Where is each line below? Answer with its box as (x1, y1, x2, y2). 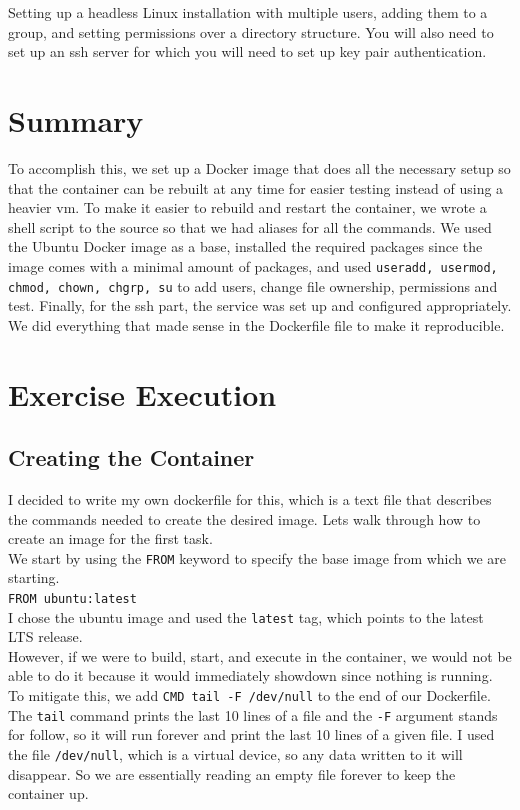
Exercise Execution (8, 373, 277, 414)
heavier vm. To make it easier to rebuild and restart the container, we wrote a (8, 197, 487, 218)
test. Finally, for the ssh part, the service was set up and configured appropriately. (8, 295, 512, 316)
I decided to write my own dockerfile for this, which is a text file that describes (8, 488, 492, 509)
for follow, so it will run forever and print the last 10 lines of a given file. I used (8, 724, 495, 745)
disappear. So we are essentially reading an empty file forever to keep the (8, 763, 456, 784)
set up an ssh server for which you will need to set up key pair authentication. (8, 41, 487, 62)
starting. (8, 567, 60, 588)
